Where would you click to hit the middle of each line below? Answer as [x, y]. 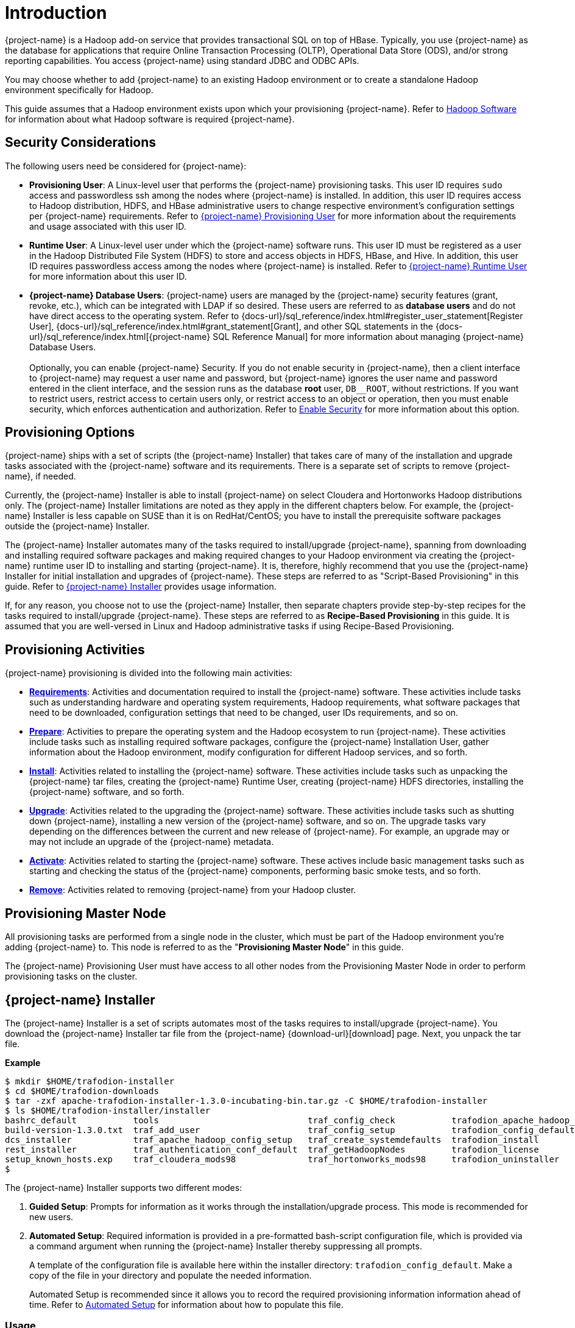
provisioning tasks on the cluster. [71, 977]
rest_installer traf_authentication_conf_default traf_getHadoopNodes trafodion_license [272, 1149]
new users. [51, 1217]
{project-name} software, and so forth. [107, 792]
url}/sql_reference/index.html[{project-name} [120, 336]
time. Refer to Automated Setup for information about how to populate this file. [186, 1304]
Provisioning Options [70, 433]
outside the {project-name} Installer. [77, 526]
